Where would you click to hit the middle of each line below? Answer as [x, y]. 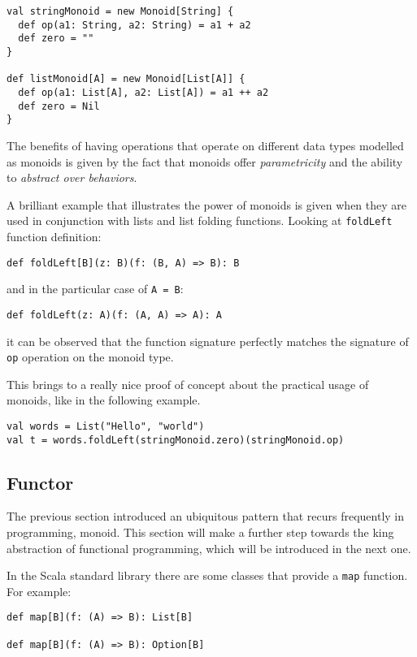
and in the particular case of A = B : [95, 289]
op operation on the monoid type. [90, 357]
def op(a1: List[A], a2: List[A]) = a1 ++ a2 [143, 92]
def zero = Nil [59, 106]
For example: [39, 591]
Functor [40, 482]
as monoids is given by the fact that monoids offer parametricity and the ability [205, 161]
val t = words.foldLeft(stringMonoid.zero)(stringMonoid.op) [176, 440]
